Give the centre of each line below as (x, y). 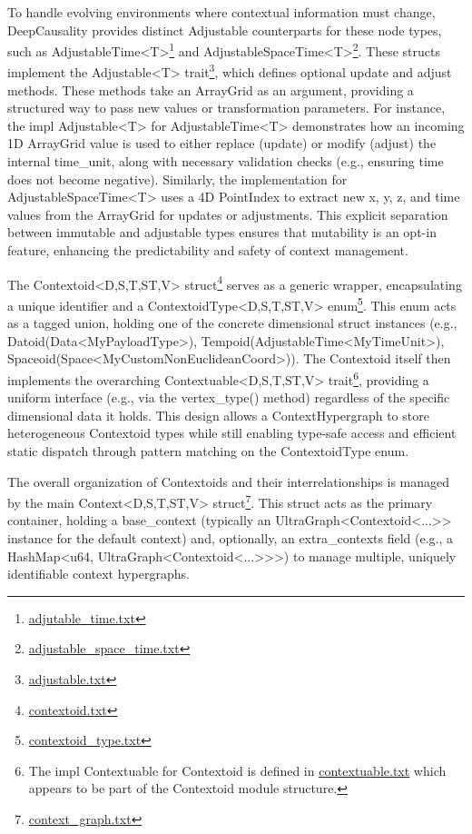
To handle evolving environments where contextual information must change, (221, 12)
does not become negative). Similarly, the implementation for (177, 179)
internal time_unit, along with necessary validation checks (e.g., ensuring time (226, 161)
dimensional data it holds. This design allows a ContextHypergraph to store (218, 415)
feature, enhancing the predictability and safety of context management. (208, 250)
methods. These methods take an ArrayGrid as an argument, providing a (211, 89)
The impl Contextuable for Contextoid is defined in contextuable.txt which (237, 770)
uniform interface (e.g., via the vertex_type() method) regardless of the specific (229, 397)
